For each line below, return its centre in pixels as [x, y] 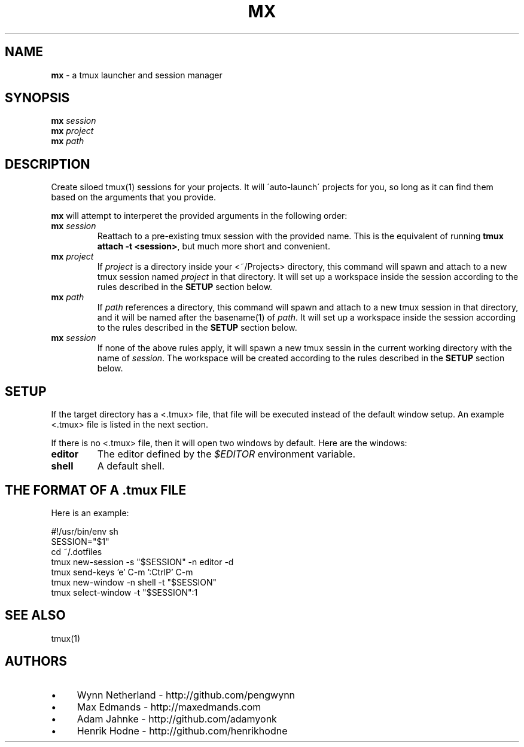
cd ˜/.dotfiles [77, 551]
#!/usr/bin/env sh [85, 531]
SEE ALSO [35, 615]
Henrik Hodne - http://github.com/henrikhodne [182, 731]
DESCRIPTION [48, 164]
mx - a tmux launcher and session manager [137, 75]
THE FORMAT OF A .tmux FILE [96, 490]
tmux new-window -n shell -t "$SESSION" [134, 582]
